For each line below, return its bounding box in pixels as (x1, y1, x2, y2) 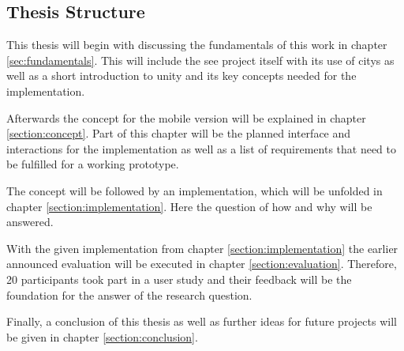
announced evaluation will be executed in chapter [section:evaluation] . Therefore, (6, 255, 397, 272)
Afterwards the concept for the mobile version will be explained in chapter (6, 109, 366, 126)
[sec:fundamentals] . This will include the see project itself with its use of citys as (6, 51, 395, 68)
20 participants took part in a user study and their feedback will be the (6, 270, 352, 287)
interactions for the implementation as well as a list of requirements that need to (6, 140, 397, 157)
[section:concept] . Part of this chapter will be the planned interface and (6, 125, 351, 142)
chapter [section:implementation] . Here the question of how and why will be (6, 198, 372, 214)
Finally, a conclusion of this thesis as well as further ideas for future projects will (6, 313, 397, 330)
